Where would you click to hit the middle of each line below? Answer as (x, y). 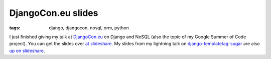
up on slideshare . (27, 51)
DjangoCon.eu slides (54, 13)
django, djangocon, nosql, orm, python (89, 28)
